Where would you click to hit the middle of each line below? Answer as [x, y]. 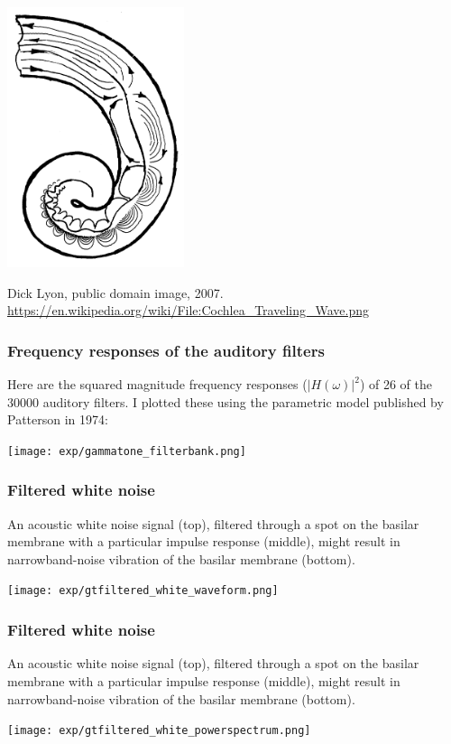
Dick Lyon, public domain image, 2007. [115, 292]
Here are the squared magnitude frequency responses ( [157, 384]
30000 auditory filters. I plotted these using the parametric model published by [225, 401]
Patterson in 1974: [58, 419]
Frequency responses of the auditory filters [166, 350]
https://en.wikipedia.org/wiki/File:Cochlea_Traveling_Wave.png [188, 310]
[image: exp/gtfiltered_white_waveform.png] [143, 591]
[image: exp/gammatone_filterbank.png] [127, 451]
